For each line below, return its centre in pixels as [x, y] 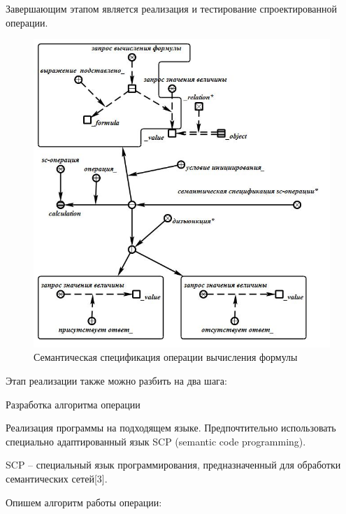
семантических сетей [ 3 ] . [57, 478]
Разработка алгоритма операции [73, 404]
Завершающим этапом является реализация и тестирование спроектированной [172, 8]
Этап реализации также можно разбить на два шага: [116, 380]
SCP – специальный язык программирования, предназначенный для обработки [173, 465]
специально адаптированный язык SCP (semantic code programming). [156, 441]
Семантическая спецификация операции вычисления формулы [166, 357]
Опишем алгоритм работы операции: [84, 502]
